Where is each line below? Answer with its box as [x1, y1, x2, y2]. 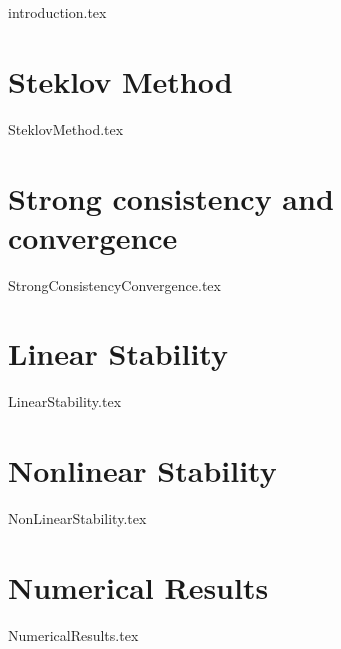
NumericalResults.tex [8, 624, 139, 645]
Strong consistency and [8, 177, 334, 218]
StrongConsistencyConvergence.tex [8, 274, 221, 295]
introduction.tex [8, 2, 107, 22]
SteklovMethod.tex [8, 118, 124, 139]
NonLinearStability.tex [8, 508, 147, 529]
